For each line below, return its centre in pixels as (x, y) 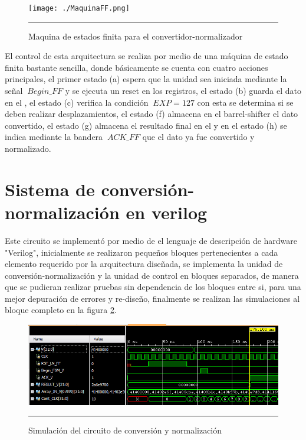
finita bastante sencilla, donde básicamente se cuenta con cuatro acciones (136, 67)
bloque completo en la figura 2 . (61, 310)
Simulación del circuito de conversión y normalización (125, 430)
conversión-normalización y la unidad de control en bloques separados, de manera (152, 275)
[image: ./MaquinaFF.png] (79, 8)
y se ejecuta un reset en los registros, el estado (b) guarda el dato (183, 91)
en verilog (167, 212)
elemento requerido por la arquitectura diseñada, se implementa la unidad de (144, 264)
